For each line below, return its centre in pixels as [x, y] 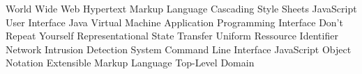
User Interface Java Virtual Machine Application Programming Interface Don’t [174, 22]
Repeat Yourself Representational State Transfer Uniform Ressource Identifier [172, 36]
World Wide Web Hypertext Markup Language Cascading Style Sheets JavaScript [181, 8]
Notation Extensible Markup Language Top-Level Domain [130, 63]
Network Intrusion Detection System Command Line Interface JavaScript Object [179, 49]
